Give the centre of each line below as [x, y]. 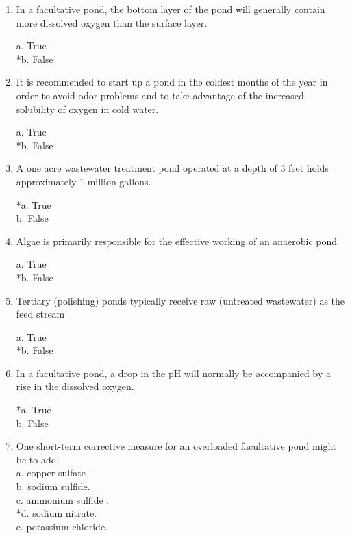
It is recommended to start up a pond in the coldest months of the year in [172, 82]
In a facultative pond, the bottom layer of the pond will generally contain [171, 9]
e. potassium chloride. [62, 526]
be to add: [38, 459]
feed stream [40, 314]
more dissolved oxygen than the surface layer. [112, 22]
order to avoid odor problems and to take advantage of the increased [160, 95]
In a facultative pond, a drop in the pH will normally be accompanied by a [173, 373]
